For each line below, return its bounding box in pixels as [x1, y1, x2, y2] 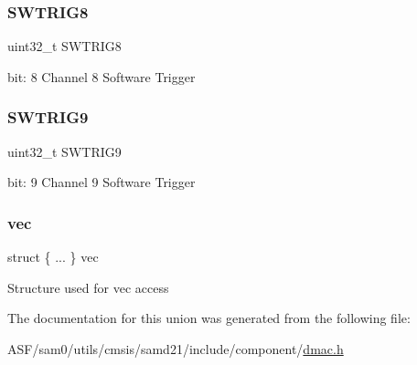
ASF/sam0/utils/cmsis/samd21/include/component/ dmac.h [7, 339, 344, 358]
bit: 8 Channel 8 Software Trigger [7, 67, 196, 86]
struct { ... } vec [7, 247, 99, 266]
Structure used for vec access [7, 277, 169, 297]
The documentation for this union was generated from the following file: [7, 308, 411, 328]
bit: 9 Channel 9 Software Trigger [7, 172, 196, 192]
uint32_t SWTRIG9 [7, 141, 122, 161]
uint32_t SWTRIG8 [7, 36, 122, 56]
